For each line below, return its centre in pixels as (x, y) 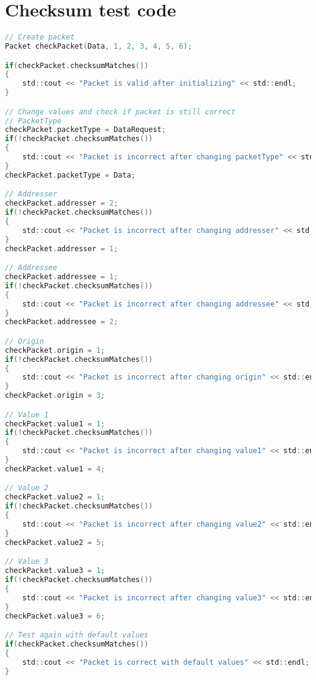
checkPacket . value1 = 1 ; (55, 424)
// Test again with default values (77, 635)
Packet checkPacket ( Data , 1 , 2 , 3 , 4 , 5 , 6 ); (99, 46)
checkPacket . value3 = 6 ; (55, 616)
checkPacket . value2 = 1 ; (55, 497)
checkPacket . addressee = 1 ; (62, 277)
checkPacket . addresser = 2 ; (62, 203)
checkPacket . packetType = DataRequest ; (85, 130)
